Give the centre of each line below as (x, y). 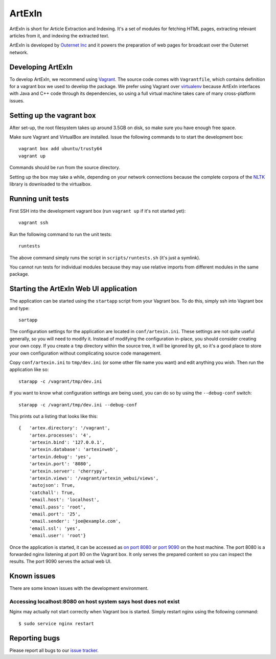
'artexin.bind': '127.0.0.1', (67, 442)
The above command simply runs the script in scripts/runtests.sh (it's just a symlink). (105, 258)
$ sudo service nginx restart (56, 623)
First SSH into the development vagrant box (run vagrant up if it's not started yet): (98, 211)
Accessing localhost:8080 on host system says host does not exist (95, 601)
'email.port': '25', (55, 514)
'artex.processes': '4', (60, 435)
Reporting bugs (35, 638)
